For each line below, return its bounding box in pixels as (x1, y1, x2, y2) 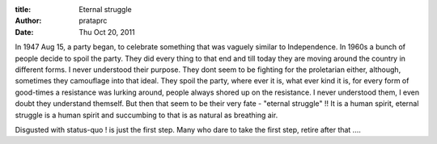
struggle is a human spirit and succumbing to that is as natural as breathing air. (15, 110, 278, 120)
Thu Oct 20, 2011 (78, 27, 135, 36)
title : (15, 5, 32, 14)
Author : (15, 16, 42, 26)
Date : (15, 27, 34, 36)
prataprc (78, 16, 108, 26)
